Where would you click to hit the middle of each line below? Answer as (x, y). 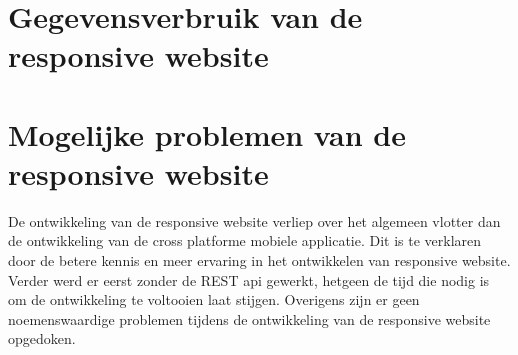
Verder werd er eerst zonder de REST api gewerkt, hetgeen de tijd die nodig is (249, 279)
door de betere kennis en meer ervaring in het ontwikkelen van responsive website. (259, 260)
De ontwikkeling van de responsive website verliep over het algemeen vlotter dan (254, 220)
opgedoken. (42, 338)
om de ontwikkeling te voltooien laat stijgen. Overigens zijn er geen (214, 299)
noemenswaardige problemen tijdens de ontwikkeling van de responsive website (249, 318)
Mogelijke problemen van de (207, 133)
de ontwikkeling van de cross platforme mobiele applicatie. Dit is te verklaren (245, 240)
